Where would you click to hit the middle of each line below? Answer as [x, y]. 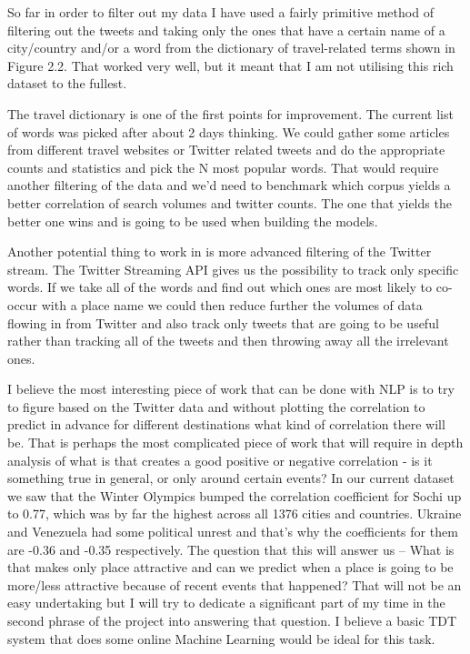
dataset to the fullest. [67, 83]
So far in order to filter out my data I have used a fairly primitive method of [220, 12]
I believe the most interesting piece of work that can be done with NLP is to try [231, 389]
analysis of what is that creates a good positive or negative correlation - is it [220, 460]
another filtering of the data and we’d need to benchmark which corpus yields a [229, 185]
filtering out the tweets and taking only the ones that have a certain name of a [226, 30]
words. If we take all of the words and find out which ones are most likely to [220, 287]
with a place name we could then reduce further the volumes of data [232, 304]
